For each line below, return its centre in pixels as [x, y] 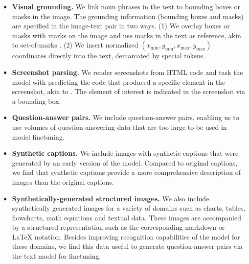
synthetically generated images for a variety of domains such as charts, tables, [129, 208]
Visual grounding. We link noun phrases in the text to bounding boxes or [126, 6]
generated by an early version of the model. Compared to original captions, [125, 162]
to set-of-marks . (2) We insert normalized [75, 45]
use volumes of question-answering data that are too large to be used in [119, 127]
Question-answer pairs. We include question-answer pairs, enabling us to [125, 117]
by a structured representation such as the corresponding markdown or [118, 227]
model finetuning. [38, 136]
